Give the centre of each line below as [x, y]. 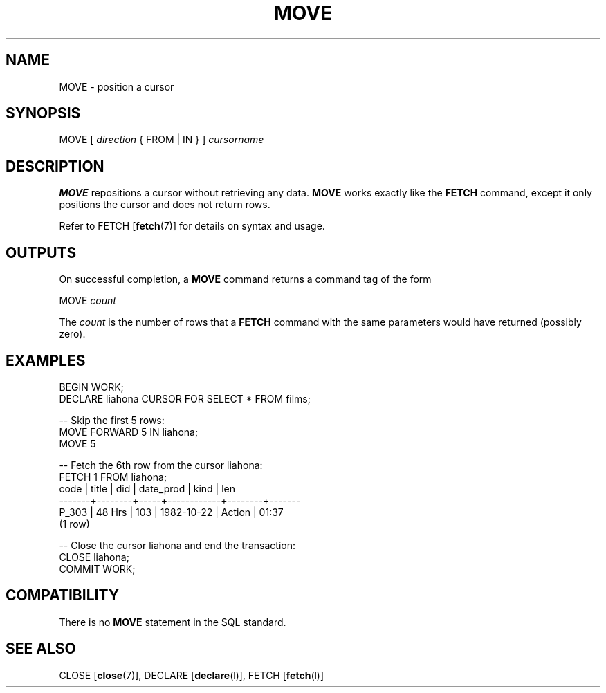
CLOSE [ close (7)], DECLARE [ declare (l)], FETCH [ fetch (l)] [192, 675]
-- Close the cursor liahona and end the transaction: [177, 545]
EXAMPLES [46, 360]
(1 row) [74, 524]
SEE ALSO [41, 649]
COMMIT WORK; [97, 569]
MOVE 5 [77, 443]
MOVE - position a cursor [117, 86]
